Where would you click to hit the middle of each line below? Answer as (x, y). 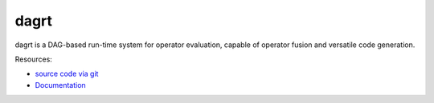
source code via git (67, 74)
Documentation (60, 85)
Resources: (33, 59)
